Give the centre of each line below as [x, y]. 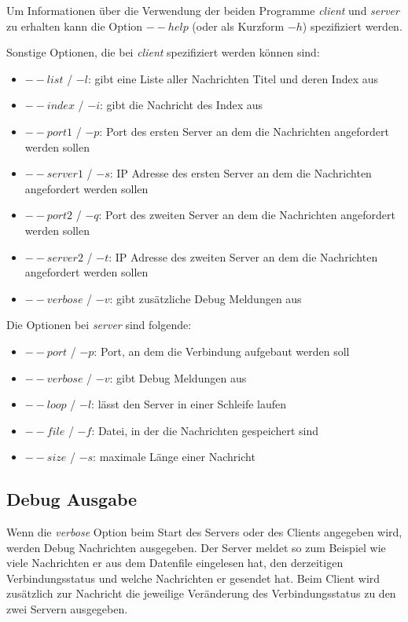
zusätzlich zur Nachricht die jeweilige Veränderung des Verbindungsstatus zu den [201, 593]
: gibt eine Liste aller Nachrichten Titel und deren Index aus [233, 78]
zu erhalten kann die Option [75, 26]
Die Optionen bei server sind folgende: [99, 325]
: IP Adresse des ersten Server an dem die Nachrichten [241, 173]
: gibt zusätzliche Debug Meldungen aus [206, 298]
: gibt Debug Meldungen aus [178, 377]
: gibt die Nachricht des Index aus [181, 105]
